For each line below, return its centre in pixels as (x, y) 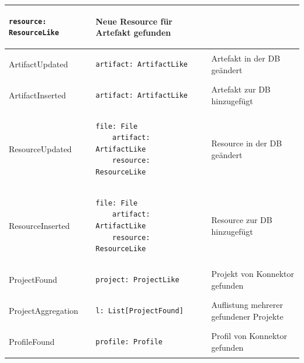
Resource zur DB (242, 220)
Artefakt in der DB (246, 58)
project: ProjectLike (137, 280)
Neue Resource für (134, 21)
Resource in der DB (247, 143)
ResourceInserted (39, 226)
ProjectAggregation (44, 310)
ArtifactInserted (37, 95)
